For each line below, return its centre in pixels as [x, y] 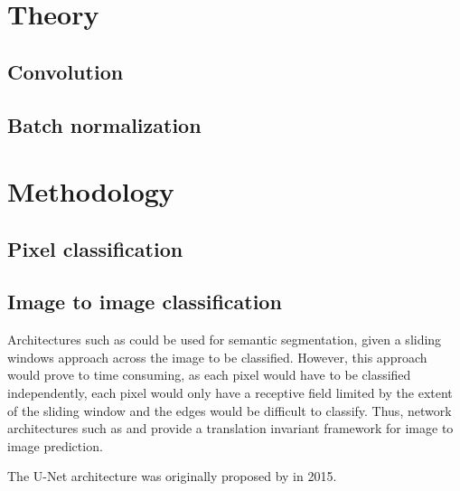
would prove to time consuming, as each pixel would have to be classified [209, 375]
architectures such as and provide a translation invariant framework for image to [230, 428]
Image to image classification [145, 302]
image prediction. [55, 445]
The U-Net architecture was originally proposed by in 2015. [172, 476]
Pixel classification [95, 248]
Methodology [91, 191]
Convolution [66, 71]
